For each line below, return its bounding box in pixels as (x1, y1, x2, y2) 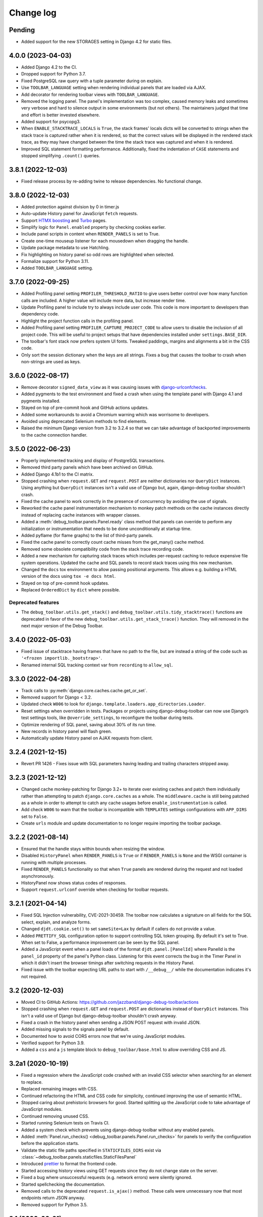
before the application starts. (21, 1141, 79, 1146)
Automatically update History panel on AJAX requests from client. (21, 735, 153, 741)
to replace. (21, 1079, 43, 1085)
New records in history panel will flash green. (21, 728, 112, 735)
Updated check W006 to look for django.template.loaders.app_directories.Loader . (21, 701, 206, 707)
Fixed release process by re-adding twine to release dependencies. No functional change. (21, 178, 203, 184)
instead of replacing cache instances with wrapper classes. (21, 512, 141, 518)
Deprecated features (9, 599, 59, 606)
